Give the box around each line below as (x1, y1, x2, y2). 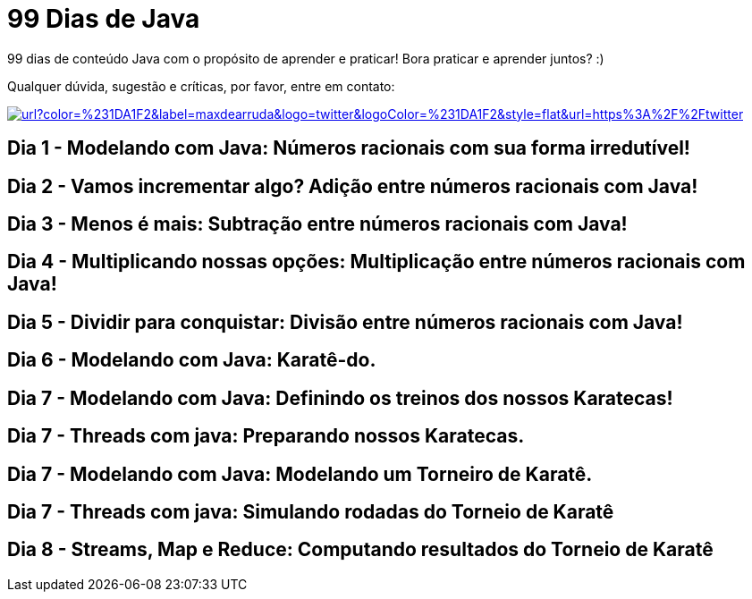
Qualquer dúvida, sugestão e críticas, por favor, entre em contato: (7, 78, 395, 94)
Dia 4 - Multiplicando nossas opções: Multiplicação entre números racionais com (7, 250, 746, 274)
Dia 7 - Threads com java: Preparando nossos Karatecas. (7, 425, 525, 448)
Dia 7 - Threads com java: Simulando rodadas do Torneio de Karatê (7, 500, 614, 523)
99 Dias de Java (7, 4, 200, 34)
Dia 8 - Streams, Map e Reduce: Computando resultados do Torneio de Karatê (7, 538, 714, 561)
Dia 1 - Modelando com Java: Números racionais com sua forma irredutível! (7, 137, 690, 160)
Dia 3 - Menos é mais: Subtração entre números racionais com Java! (7, 213, 628, 236)
